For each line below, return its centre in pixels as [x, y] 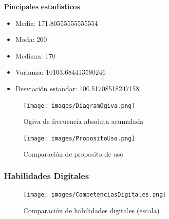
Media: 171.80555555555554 [56, 23]
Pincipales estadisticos [42, 6]
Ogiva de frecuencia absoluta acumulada [84, 121]
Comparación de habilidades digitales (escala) [92, 210]
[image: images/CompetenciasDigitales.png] [95, 195]
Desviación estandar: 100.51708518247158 [77, 88]
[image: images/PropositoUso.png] [79, 138]
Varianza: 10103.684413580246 [60, 72]
